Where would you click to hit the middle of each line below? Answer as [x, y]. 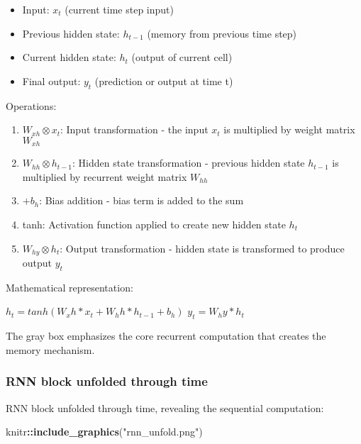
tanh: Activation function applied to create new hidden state [154, 224]
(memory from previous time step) [222, 33]
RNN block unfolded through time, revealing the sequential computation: [165, 407]
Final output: [51, 81]
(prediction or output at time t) [164, 81]
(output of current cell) [182, 57]
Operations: [31, 105]
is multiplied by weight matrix [289, 129]
